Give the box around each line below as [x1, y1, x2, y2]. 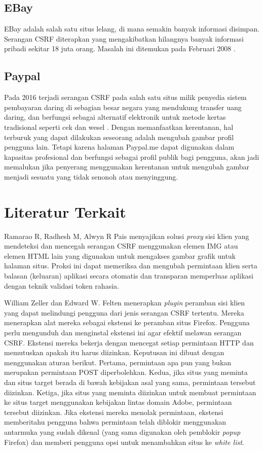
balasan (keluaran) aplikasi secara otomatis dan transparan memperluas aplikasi [4, 270, 253, 281]
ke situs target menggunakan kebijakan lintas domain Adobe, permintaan [4, 397, 232, 407]
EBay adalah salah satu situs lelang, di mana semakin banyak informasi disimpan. [4, 23, 259, 34]
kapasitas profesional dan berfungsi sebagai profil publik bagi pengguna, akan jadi [4, 151, 259, 162]
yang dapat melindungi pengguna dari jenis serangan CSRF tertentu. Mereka [4, 307, 244, 318]
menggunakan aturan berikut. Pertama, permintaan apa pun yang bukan [4, 357, 232, 367]
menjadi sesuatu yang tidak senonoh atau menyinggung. [4, 171, 178, 182]
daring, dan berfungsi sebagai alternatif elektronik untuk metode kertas [4, 112, 226, 122]
